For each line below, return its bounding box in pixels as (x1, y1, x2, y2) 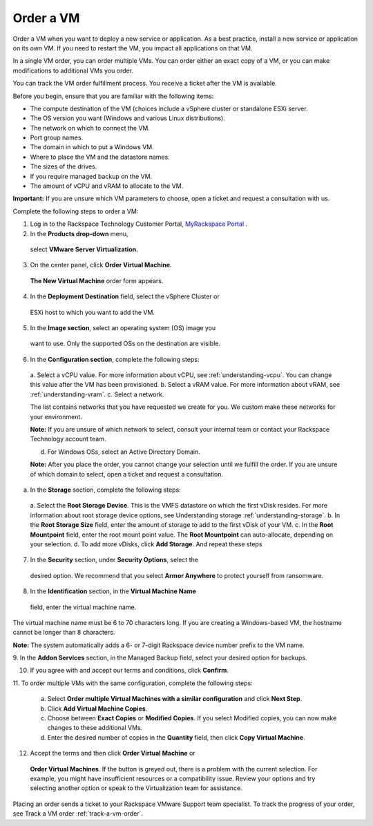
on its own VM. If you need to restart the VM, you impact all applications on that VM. (12, 44, 253, 52)
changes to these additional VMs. (47, 724, 143, 732)
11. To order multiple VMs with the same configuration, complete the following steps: (12, 679, 253, 687)
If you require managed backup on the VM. (30, 172, 153, 180)
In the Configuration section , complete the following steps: (30, 355, 200, 363)
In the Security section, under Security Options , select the (30, 556, 198, 564)
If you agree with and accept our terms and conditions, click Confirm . (30, 666, 229, 675)
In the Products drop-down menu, (30, 229, 128, 238)
